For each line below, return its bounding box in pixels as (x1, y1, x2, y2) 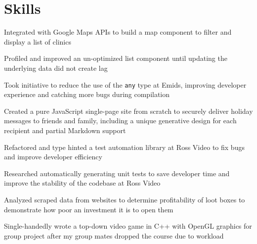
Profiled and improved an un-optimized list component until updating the (4, 53, 227, 63)
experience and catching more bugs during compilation (4, 89, 170, 99)
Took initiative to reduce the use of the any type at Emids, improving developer (4, 79, 247, 90)
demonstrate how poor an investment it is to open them (4, 204, 173, 214)
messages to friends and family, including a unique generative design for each (4, 115, 237, 126)
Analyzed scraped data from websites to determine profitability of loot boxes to (4, 194, 245, 204)
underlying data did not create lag (4, 62, 108, 73)
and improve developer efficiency (4, 151, 102, 162)
